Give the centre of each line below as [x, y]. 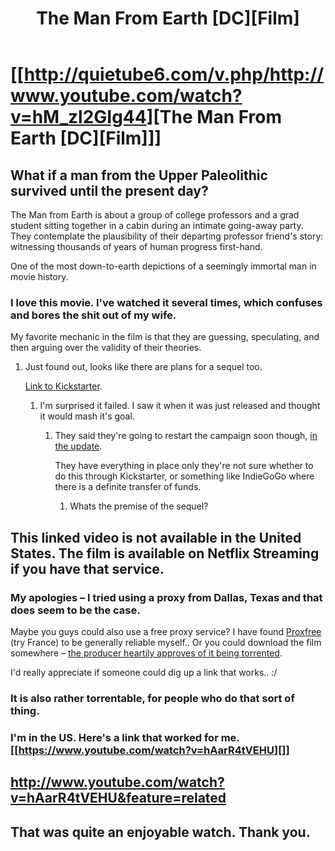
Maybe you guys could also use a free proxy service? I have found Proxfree [166, 631]
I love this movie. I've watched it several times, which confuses [166, 302]
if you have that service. [87, 568]
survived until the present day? [109, 190]
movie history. [39, 276]
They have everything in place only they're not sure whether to [184, 466]
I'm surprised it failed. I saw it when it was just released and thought [180, 406]
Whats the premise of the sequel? [139, 506]
